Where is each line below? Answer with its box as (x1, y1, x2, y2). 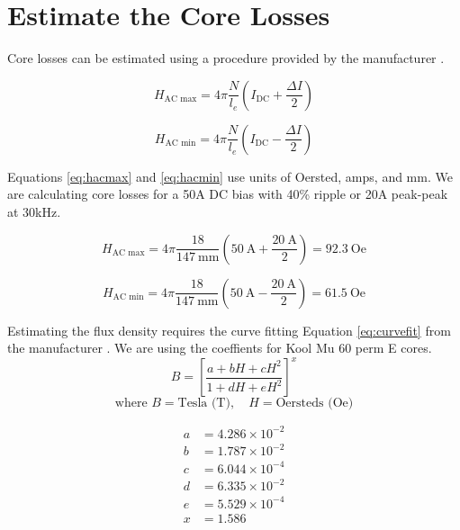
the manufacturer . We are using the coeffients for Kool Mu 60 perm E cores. (7, 338, 432, 357)
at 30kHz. (7, 202, 61, 220)
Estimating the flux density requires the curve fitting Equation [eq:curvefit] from (7, 320, 451, 339)
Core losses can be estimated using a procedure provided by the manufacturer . (7, 49, 445, 67)
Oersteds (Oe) (275, 397, 354, 410)
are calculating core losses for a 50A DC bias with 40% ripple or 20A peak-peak (7, 184, 448, 203)
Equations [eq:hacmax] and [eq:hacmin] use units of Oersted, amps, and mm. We (7, 166, 453, 185)
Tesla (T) (177, 397, 230, 410)
